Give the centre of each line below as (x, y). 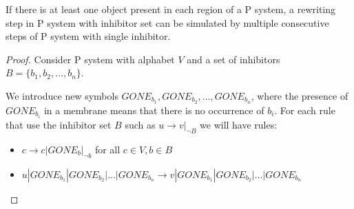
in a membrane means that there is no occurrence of (154, 110)
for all (107, 149)
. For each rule (305, 110)
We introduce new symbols (62, 95)
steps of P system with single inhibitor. (88, 36)
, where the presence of (300, 95)
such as (140, 124)
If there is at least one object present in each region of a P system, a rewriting (171, 9)
